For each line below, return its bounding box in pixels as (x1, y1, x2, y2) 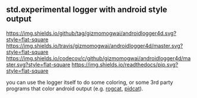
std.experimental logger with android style (6, 5, 167, 15)
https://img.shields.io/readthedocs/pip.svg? (71, 61, 179, 68)
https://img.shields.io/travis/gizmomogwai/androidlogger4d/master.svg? (6, 42, 183, 49)
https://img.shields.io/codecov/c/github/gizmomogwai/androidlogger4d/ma (6, 54, 191, 61)
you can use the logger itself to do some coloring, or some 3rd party (6, 79, 173, 86)
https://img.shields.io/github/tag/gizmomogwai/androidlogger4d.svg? (6, 30, 177, 37)
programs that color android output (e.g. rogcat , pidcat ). (6, 85, 144, 92)
